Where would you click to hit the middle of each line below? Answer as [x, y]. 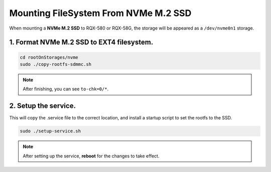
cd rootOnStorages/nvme [49, 57]
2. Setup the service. [43, 106]
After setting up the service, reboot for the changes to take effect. [91, 156]
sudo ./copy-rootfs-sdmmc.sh [56, 64]
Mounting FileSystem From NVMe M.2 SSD [100, 13]
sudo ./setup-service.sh [50, 131]
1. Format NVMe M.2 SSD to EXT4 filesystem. [81, 42]
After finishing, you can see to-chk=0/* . [66, 89]
